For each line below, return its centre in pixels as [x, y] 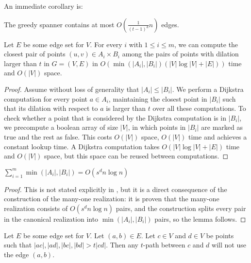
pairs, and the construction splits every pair [181, 208]
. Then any [122, 245]
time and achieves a [218, 136]
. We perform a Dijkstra [208, 89]
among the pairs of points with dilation [180, 54]
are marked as [222, 127]
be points [220, 235]
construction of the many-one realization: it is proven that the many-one [112, 199]
